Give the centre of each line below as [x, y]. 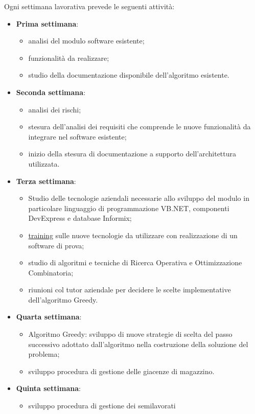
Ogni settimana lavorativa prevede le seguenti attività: [89, 6]
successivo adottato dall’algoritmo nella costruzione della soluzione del [138, 344]
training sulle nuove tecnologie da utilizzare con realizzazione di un [133, 235]
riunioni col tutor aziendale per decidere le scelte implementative [130, 290]
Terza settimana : [46, 181]
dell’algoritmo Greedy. [63, 299]
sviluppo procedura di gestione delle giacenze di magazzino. [121, 371]
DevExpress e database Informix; [80, 218]
